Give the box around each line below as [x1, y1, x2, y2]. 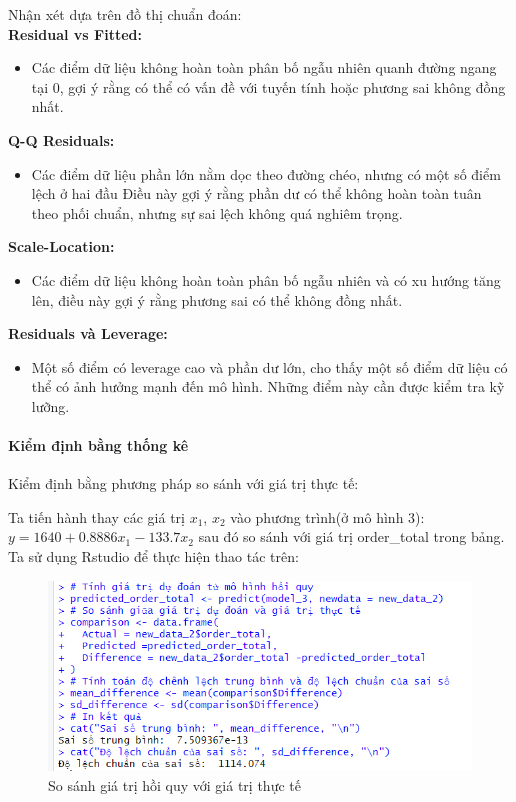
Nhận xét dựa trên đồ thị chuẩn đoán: [8, 4, 242, 24]
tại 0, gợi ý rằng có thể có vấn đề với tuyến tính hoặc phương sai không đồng [31, 76, 506, 97]
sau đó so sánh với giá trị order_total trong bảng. [198, 526, 505, 547]
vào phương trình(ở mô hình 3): [230, 506, 425, 527]
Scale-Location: [8, 236, 115, 257]
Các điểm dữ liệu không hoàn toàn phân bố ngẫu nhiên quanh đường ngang [31, 57, 497, 78]
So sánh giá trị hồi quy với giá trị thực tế [48, 774, 301, 795]
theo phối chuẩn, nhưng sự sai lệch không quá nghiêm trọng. [31, 202, 403, 223]
